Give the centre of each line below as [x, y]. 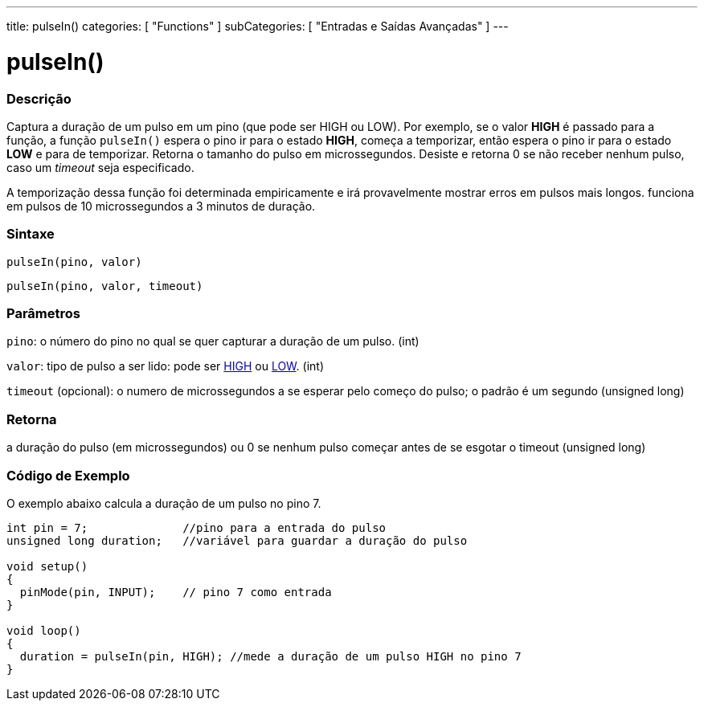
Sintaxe [31, 234]
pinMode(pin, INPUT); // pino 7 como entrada [176, 592]
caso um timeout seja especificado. [100, 167]
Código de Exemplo [68, 475]
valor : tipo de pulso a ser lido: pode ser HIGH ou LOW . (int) [166, 366]
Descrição [39, 98]
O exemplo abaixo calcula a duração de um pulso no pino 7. [164, 503]
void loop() [44, 630]
